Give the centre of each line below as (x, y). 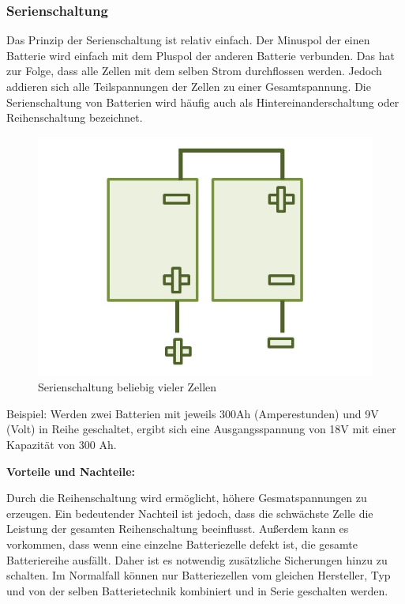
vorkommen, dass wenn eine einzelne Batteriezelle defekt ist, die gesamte (182, 544)
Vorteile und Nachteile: (71, 471)
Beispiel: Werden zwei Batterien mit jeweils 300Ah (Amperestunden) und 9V (193, 413)
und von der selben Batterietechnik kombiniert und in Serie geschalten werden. (197, 590)
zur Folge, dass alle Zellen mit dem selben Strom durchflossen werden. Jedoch (194, 71)
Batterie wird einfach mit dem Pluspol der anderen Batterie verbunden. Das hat (201, 55)
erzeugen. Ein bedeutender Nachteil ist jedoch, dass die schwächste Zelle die (190, 513)
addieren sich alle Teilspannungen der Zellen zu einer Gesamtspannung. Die (189, 86)
